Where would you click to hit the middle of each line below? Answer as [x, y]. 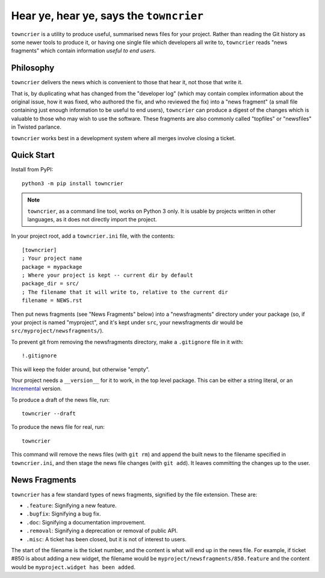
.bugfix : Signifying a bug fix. [64, 514]
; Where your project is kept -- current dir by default [108, 275]
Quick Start [33, 155]
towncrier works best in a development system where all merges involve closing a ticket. [123, 138]
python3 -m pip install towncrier [73, 183]
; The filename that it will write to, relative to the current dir [125, 292]
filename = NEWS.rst [52, 300]
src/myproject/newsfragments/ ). [57, 331]
